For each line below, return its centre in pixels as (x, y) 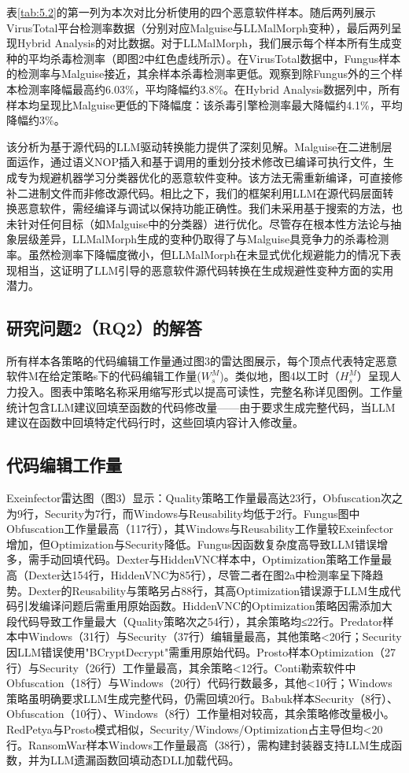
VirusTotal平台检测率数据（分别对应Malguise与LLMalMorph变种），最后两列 (199, 27)
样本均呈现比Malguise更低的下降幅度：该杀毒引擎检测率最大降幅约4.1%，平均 (204, 104)
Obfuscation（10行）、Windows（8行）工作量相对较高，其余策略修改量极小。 (201, 714)
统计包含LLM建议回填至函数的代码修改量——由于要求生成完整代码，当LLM (201, 407)
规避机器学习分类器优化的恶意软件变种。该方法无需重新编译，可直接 (215, 177)
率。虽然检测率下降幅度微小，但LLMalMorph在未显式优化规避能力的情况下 (199, 254)
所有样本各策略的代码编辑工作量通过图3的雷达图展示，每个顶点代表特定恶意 (202, 360)
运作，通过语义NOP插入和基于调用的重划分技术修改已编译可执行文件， (200, 162)
